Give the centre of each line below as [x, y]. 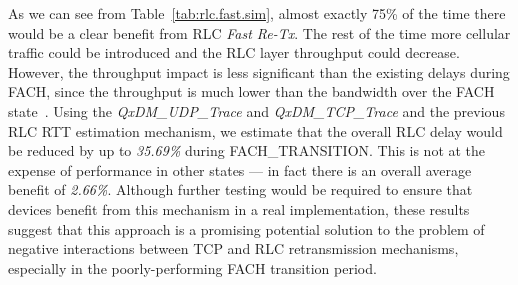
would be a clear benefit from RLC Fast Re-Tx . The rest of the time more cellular [259, 32]
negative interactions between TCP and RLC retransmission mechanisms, [233, 248]
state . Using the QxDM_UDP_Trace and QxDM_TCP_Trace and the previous [256, 110]
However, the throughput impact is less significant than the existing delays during [259, 71]
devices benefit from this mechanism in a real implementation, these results [239, 208]
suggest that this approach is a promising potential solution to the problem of [246, 228]
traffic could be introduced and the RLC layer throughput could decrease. [234, 52]
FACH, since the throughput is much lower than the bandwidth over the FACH [251, 91]
